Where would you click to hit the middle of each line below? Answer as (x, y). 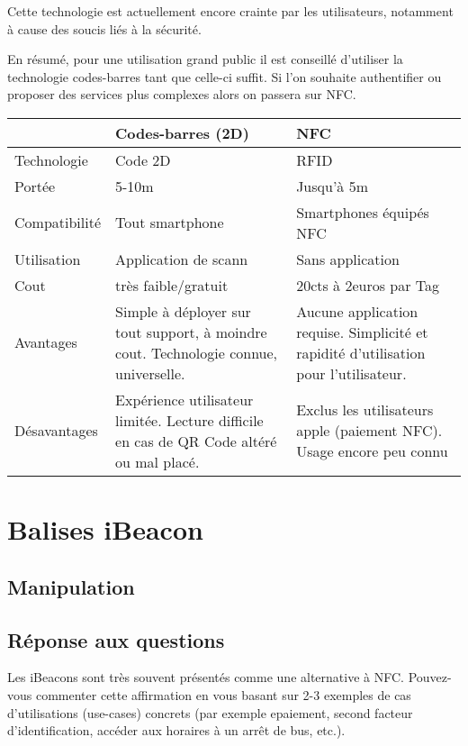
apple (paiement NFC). (369, 431)
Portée (35, 186)
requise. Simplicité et (362, 332)
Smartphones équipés (363, 212)
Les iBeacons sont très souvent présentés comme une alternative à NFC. (206, 677)
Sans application (348, 259)
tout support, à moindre (191, 332)
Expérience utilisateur (184, 399)
